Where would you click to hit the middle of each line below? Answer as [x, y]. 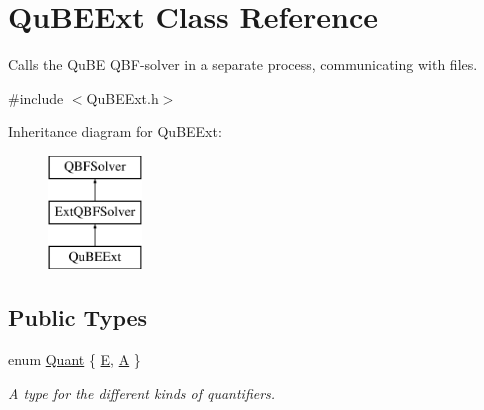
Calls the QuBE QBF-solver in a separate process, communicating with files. [243, 64]
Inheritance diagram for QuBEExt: [115, 131]
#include [36, 97]
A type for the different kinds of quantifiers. [142, 392]
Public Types [78, 317]
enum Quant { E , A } [74, 359]
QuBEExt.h [122, 97]
